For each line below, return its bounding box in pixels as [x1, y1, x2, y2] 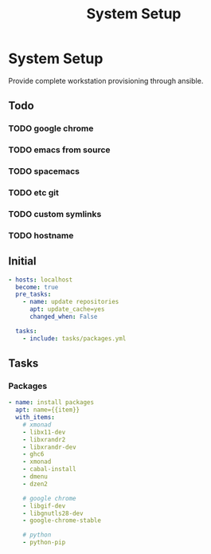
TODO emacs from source [8, 144, 111, 155]
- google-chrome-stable [22, 517, 102, 525]
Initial [8, 254, 37, 268]
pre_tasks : [15, 290, 52, 299]
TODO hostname [8, 230, 74, 241]
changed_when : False [29, 312, 98, 321]
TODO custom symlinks [8, 208, 102, 219]
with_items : [15, 414, 56, 422]
